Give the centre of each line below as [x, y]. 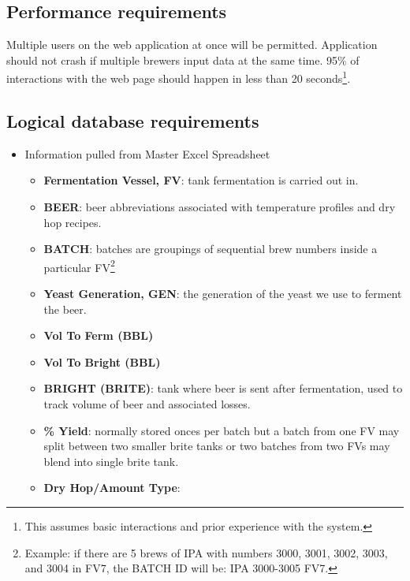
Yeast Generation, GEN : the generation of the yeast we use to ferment [223, 294]
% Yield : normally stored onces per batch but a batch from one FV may [222, 430]
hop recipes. [73, 222]
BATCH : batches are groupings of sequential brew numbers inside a [211, 249]
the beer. [65, 309]
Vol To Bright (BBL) [102, 361]
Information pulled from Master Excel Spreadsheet [147, 153]
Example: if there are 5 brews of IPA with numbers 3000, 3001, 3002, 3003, [206, 552]
